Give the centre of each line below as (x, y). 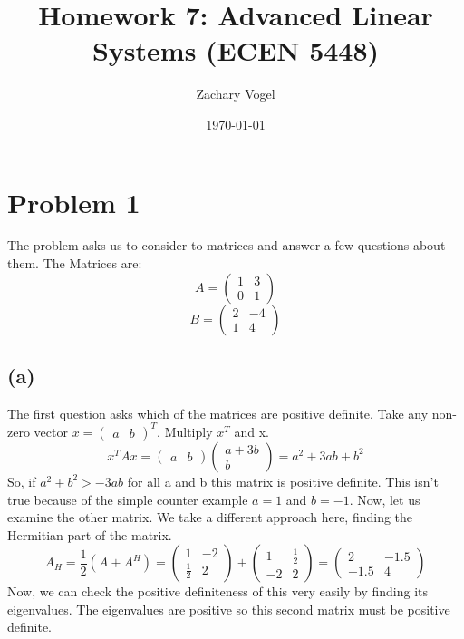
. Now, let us (385, 499)
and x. (251, 431)
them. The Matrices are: (75, 263)
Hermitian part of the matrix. (90, 534)
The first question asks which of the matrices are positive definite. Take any (218, 413)
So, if (22, 481)
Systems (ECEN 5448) (236, 50)
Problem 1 (74, 202)
